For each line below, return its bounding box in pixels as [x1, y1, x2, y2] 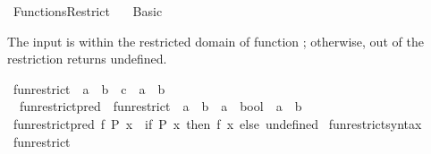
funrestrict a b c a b [13, 79, 165, 98]
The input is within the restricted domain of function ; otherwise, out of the [7, 31, 424, 50]
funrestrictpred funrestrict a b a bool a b [19, 97, 302, 115]
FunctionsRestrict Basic [13, 2, 163, 20]
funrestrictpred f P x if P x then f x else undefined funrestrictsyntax [13, 114, 422, 133]
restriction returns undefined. [7, 49, 167, 68]
